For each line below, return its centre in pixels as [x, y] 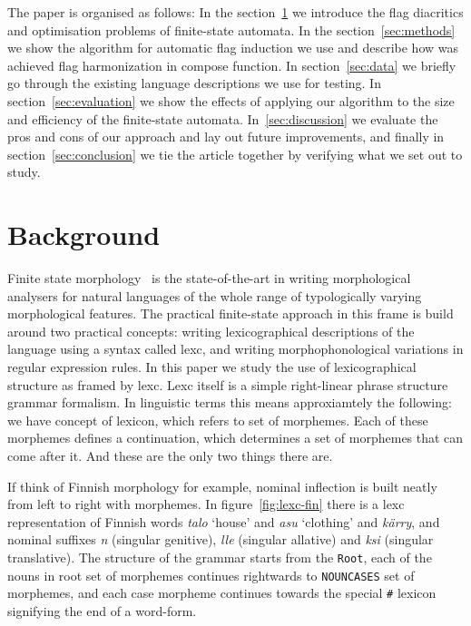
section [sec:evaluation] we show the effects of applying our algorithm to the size [231, 100]
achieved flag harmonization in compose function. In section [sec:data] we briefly [232, 65]
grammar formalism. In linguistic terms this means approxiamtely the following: [230, 402]
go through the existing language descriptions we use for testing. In [194, 83]
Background [84, 235]
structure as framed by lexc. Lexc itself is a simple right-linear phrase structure [228, 384]
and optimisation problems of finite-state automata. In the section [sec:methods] [231, 29]
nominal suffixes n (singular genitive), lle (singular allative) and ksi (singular [221, 539]
